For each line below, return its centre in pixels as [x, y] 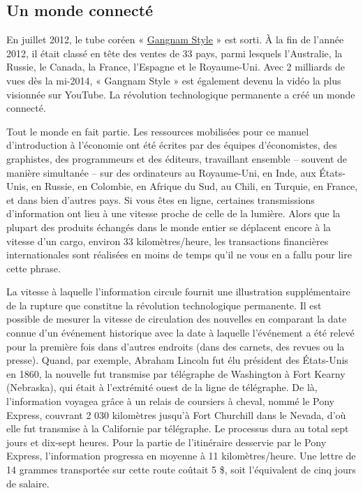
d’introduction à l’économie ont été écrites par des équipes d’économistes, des [172, 145]
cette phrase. [34, 268]
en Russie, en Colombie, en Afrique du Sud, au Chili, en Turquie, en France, [195, 186]
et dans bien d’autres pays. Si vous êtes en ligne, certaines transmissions [161, 199]
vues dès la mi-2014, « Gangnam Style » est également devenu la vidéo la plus [174, 80]
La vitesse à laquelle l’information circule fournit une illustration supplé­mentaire [178, 292]
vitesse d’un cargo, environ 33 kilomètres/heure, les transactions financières [168, 241]
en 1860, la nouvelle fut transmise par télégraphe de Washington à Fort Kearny [176, 373]
